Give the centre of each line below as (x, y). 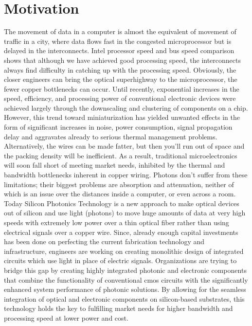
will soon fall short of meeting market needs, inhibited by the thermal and (115, 165)
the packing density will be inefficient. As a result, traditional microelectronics (121, 155)
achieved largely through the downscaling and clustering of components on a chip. (126, 107)
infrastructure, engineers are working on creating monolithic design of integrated (124, 251)
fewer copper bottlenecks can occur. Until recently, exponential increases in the (122, 88)
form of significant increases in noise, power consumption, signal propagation (118, 127)
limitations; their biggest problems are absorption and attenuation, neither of (119, 184)
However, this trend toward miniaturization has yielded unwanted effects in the (122, 117)
